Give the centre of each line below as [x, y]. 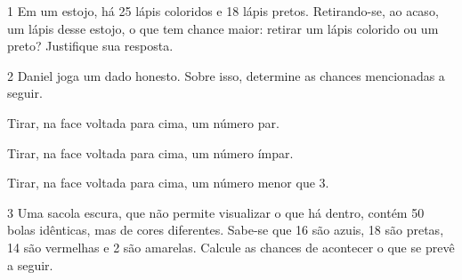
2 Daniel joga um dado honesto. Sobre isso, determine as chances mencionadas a [226, 75]
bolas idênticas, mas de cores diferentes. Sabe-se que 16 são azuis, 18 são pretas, [226, 230]
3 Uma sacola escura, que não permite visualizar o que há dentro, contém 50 [216, 212]
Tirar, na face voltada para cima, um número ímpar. [150, 152]
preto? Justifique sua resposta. [90, 46]
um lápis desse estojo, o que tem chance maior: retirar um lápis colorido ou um [223, 28]
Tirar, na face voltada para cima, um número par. [143, 122]
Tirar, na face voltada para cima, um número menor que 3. [168, 183]
